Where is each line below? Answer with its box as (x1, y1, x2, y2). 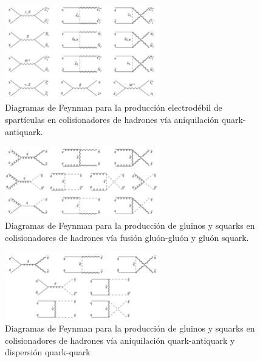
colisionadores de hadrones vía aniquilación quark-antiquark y (5, 333, 235, 346)
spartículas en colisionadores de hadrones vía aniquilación (5, 113, 219, 125)
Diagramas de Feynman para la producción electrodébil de (5, 101, 222, 114)
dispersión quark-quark (5, 346, 91, 358)
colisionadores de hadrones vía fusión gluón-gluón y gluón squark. (5, 231, 249, 243)
